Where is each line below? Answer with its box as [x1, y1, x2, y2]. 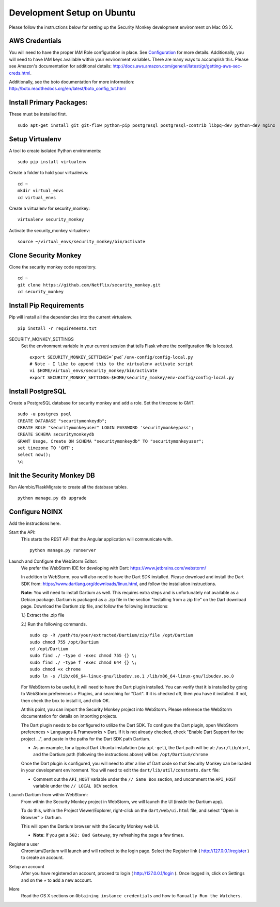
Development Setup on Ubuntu [9, 7, 136, 18]
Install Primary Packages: [9, 99, 88, 107]
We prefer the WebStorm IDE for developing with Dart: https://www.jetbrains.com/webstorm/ [21, 565, 206, 571]
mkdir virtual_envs [17, 188, 64, 194]
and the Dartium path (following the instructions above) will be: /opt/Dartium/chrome [33, 752, 208, 757]
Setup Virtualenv [9, 135, 62, 143]
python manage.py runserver [30, 548, 96, 553]
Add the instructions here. [9, 521, 61, 526]
